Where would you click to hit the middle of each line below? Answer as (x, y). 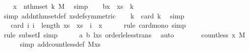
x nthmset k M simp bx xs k (73, 6)
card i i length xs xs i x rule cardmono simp (98, 25)
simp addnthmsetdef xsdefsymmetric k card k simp (94, 15)
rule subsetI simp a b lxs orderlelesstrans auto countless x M (124, 34)
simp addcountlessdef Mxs (60, 44)
